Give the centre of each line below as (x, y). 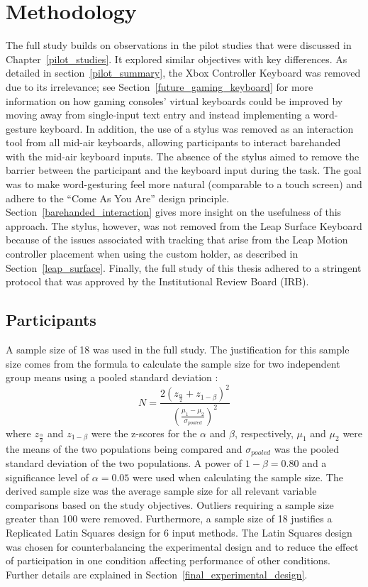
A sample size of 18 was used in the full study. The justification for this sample (178, 350)
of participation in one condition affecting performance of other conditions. (168, 560)
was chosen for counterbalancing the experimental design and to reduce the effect (182, 546)
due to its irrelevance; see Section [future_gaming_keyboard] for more (160, 86)
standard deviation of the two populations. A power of (124, 462)
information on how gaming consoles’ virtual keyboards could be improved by (174, 100)
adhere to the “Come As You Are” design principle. (118, 198)
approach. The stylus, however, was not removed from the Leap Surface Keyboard (184, 225)
